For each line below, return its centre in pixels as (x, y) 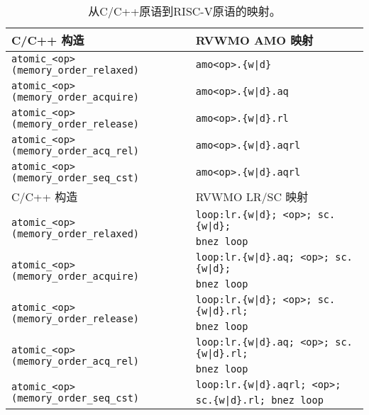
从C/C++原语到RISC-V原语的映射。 (184, 11)
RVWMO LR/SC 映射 (252, 197)
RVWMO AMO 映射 (254, 40)
